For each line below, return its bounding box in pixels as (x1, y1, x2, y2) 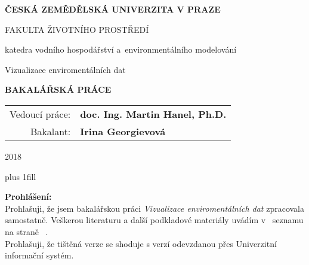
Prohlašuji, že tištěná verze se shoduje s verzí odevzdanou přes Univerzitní (5, 237, 277, 249)
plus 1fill (5, 170, 36, 182)
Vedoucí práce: (10, 106, 71, 121)
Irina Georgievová (80, 124, 166, 138)
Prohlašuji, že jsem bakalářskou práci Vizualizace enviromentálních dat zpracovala (5, 202, 304, 214)
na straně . (5, 225, 48, 237)
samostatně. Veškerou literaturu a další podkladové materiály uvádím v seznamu (5, 214, 304, 226)
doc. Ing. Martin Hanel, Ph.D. (80, 106, 227, 121)
